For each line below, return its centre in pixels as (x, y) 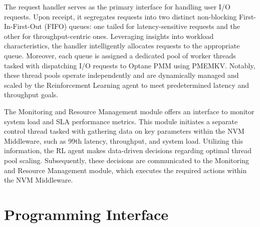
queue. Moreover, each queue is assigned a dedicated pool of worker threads (120, 55)
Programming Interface (86, 214)
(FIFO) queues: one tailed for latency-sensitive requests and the (142, 26)
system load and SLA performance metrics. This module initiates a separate (121, 121)
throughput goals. (31, 95)
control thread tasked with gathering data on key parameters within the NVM (124, 131)
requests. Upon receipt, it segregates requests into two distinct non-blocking (120, 16)
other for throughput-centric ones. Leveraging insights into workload (109, 36)
